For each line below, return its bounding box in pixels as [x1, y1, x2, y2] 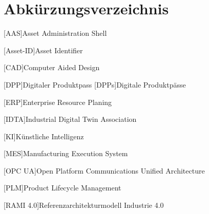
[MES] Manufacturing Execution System [4, 148, 128, 159]
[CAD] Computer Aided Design [4, 62, 100, 73]
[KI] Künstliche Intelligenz [4, 131, 84, 141]
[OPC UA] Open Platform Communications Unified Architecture [4, 165, 205, 176]
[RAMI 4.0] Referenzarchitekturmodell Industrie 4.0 [4, 200, 164, 210]
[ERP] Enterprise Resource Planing [4, 96, 112, 107]
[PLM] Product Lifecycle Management [4, 182, 121, 193]
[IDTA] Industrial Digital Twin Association [4, 114, 137, 124]
